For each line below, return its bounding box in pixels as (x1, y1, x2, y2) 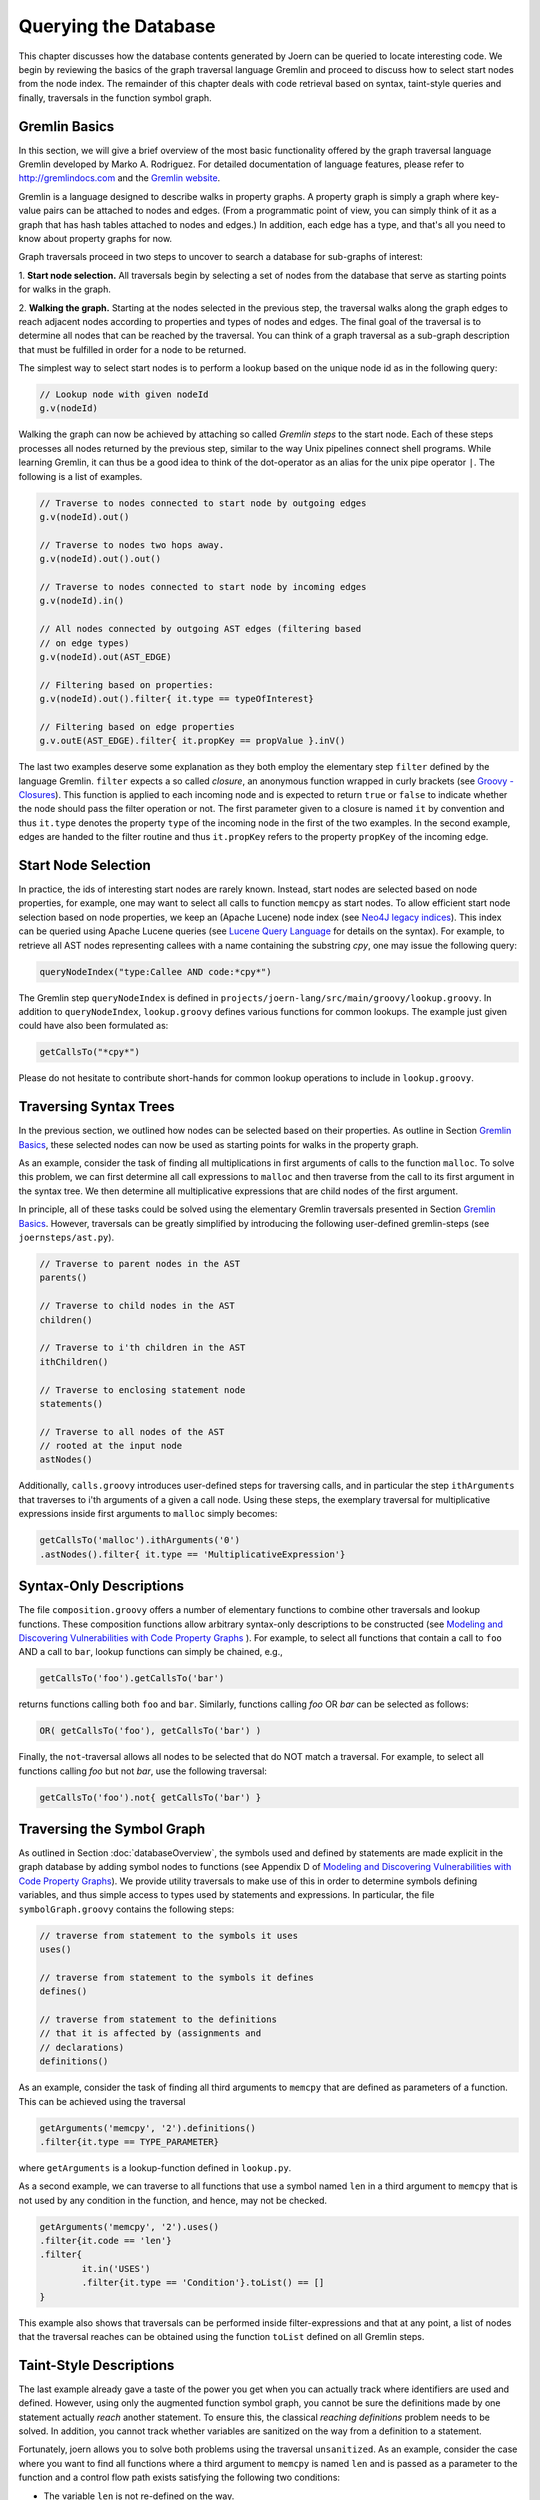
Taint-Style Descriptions (18, 2356, 175, 2374)
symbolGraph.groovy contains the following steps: (18, 1903, 235, 1915)
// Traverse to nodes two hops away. (39, 539, 225, 550)
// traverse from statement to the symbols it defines (39, 1971, 314, 1983)
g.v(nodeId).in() (39, 595, 125, 607)
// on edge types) (39, 637, 130, 649)
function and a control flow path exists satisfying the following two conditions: (18, 2471, 340, 2484)
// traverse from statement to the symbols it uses (39, 1930, 299, 1941)
